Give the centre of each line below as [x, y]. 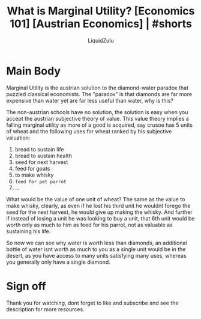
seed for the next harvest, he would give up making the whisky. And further [100, 212]
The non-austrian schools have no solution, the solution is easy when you [97, 112]
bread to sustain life [39, 149]
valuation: [18, 138]
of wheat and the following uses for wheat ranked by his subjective [89, 131]
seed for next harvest [41, 162]
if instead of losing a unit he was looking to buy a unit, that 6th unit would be [100, 218]
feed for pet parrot [40, 181]
